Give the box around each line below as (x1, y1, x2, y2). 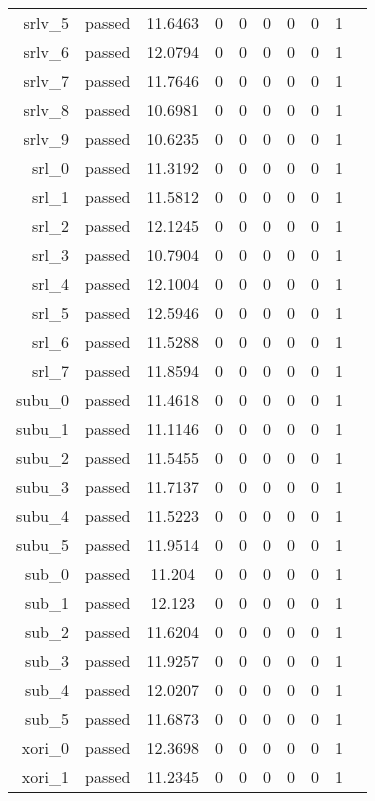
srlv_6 (23, 40, 69, 63)
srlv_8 (23, 98, 69, 121)
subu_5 (16, 533, 69, 556)
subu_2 (16, 446, 69, 469)
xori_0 (21, 736, 69, 759)
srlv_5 (23, 11, 69, 34)
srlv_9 (23, 127, 69, 150)
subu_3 (16, 475, 69, 498)
